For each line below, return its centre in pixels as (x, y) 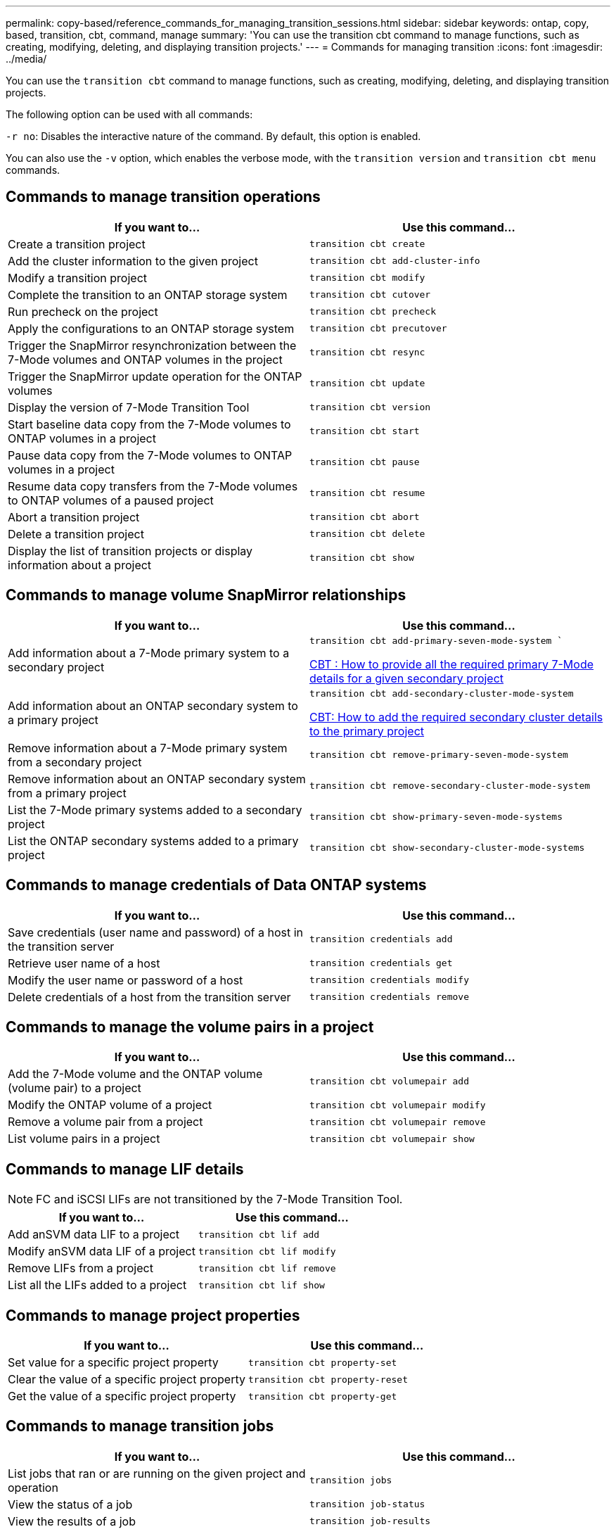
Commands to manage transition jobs (140, 1426)
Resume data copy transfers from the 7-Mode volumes (153, 486)
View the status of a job (70, 1504)
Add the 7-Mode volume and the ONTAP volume (135, 1074)
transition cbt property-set (322, 1362)
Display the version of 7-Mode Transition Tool (129, 407)
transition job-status (367, 1504)
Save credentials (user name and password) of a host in (156, 932)
